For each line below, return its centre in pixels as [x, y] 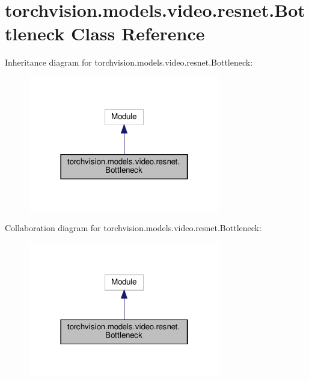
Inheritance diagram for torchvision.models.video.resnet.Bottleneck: [129, 62]
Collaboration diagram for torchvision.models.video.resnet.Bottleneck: [133, 228]
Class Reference [138, 33]
